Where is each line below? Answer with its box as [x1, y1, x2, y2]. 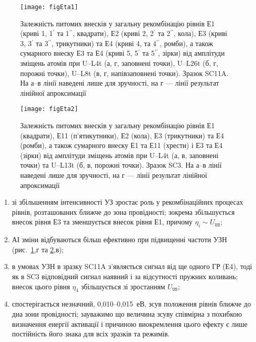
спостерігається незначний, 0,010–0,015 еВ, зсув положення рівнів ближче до [12, 298, 251, 309]
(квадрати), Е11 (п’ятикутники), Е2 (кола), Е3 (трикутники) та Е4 [20, 130, 224, 140]
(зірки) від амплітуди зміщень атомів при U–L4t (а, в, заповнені [20, 149, 219, 160]
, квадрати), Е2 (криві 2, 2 [73, 28, 154, 39]
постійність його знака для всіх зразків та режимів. [12, 328, 170, 339]
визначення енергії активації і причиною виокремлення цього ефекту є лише [12, 318, 247, 329]
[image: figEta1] [20, 4, 78, 11]
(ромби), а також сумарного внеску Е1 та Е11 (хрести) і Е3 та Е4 [20, 140, 223, 150]
